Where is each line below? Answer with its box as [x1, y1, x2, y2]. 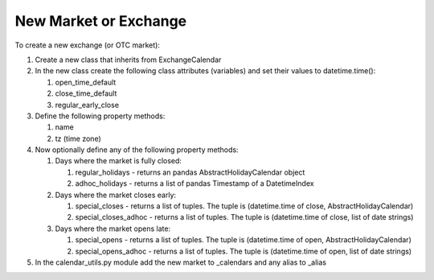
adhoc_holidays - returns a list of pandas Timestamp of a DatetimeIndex [75, 179, 314, 188]
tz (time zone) [55, 134, 101, 143]
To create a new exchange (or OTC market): [14, 40, 161, 50]
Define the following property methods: [35, 111, 166, 121]
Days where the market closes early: [55, 190, 177, 200]
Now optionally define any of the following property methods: [35, 145, 239, 154]
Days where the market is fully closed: [55, 156, 182, 166]
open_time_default [55, 77, 117, 87]
